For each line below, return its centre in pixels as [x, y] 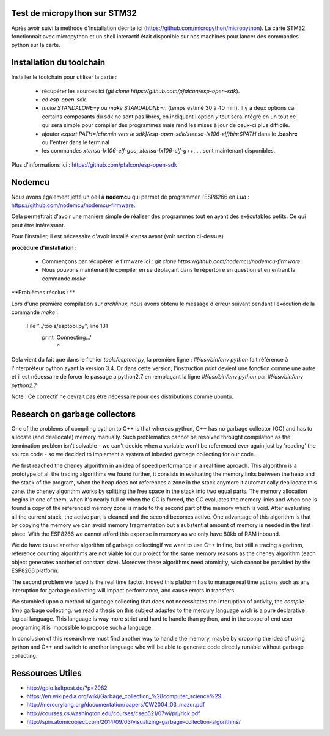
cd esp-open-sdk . [65, 99]
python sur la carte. [36, 45]
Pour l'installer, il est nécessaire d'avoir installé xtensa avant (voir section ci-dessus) [118, 236]
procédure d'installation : [44, 247]
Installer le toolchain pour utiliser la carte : [64, 77]
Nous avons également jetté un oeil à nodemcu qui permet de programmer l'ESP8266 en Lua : [130, 197]
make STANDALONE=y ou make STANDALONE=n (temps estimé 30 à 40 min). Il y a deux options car [169, 108]
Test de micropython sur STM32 [74, 13]
